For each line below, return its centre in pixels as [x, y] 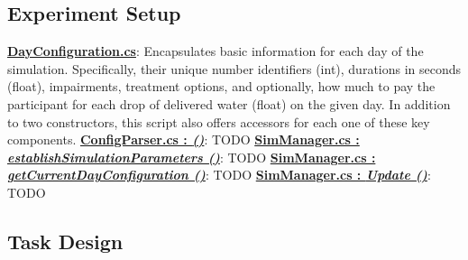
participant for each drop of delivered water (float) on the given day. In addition [229, 103]
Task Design [65, 241]
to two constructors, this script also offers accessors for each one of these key [219, 121]
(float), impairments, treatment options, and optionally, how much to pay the [221, 86]
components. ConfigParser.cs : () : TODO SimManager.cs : [184, 139]
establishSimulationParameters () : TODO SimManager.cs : [192, 157]
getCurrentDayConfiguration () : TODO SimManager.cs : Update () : [219, 175]
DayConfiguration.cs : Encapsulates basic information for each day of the [216, 51]
